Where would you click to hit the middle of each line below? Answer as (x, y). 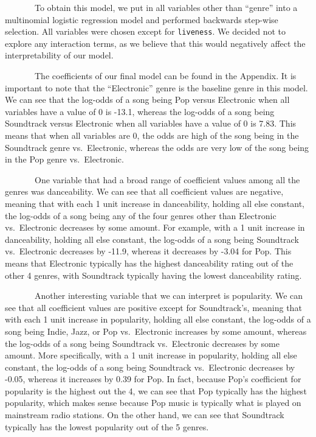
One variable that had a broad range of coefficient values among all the (167, 179)
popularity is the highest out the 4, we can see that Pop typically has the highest (156, 390)
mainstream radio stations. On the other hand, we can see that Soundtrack (145, 415)
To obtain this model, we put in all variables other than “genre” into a (166, 7)
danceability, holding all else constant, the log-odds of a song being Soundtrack (152, 239)
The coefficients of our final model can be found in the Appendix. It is (165, 76)
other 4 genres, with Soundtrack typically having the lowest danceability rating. (153, 275)
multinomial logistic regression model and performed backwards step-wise (142, 19)
